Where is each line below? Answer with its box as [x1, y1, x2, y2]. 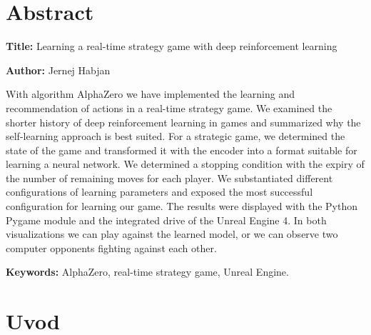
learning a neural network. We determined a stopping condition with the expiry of [6, 156, 365, 171]
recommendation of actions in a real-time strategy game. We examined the [6, 100, 332, 115]
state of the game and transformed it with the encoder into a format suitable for [6, 142, 357, 157]
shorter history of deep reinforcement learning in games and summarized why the [6, 114, 361, 129]
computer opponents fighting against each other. [6, 240, 217, 255]
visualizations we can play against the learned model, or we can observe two [6, 226, 338, 241]
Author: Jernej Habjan [6, 62, 111, 77]
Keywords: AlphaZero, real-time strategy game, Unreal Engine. [6, 264, 289, 279]
